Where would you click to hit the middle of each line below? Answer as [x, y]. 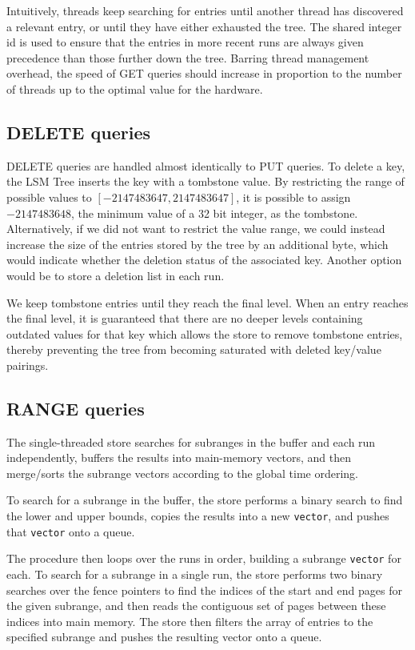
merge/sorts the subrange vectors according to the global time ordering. [183, 473]
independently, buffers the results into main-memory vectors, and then [179, 457]
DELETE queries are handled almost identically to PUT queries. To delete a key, [206, 165]
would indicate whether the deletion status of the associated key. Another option [204, 260]
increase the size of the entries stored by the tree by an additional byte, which [198, 244]
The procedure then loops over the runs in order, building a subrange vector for [204, 558]
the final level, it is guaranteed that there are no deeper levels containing [185, 318]
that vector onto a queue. [71, 531]
